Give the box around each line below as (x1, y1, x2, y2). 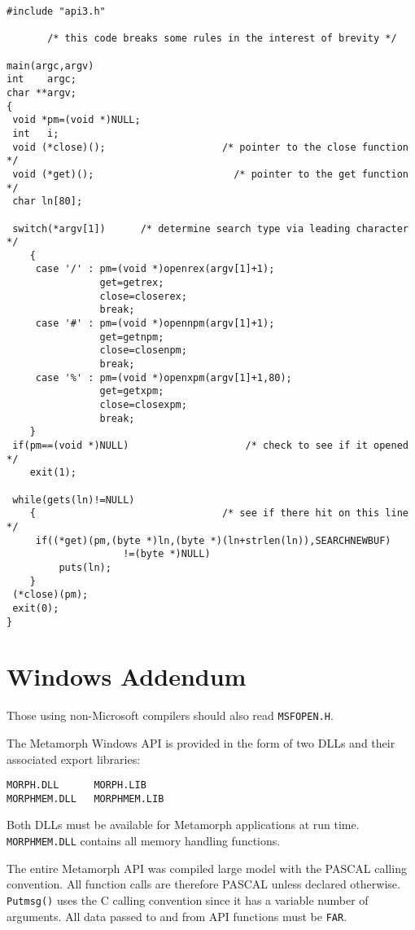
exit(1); (29, 467, 76, 479)
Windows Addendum (7, 660, 247, 693)
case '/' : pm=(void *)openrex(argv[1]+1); (35, 263, 275, 275)
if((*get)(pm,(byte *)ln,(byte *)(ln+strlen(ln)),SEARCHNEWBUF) (35, 534, 391, 546)
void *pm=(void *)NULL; (12, 114, 141, 126)
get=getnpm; (99, 331, 164, 343)
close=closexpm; (99, 399, 187, 411)
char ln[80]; (12, 195, 83, 208)
